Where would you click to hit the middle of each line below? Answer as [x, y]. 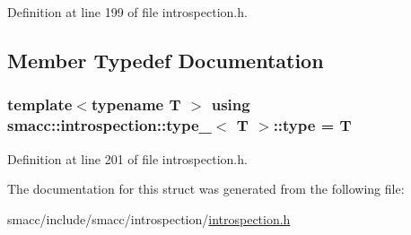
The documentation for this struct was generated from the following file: [206, 189]
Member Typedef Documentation [166, 60]
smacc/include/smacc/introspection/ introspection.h [149, 218]
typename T [136, 104]
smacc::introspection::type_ [109, 125]
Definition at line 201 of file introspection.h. [127, 158]
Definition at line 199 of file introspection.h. [127, 12]
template [40, 104]
